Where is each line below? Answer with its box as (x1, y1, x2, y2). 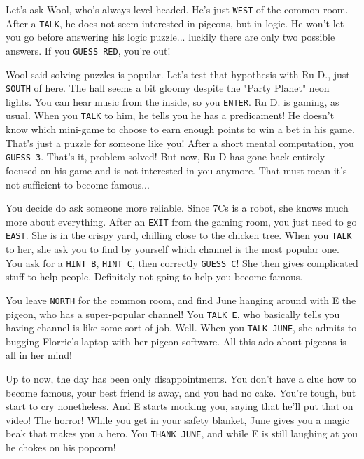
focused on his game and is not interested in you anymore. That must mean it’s (6, 163, 347, 177)
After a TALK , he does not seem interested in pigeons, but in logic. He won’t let (6, 15, 344, 30)
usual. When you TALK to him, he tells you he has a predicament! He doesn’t (6, 108, 335, 123)
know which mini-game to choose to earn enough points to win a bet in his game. (6, 122, 355, 137)
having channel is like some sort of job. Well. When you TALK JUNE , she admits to (6, 320, 357, 335)
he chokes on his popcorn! (6, 440, 116, 455)
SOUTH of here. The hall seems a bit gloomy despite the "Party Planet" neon (6, 81, 330, 95)
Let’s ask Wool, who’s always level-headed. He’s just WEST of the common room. (6, 2, 349, 16)
